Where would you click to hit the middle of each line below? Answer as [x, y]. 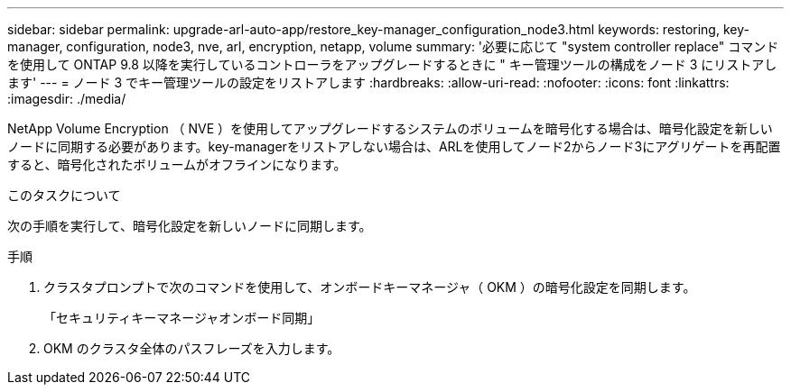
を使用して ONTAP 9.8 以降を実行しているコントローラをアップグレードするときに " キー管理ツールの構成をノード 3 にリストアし [392, 64]
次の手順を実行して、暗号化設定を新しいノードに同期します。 [190, 226]
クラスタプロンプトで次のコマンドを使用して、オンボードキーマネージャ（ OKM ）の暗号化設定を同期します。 [370, 287]
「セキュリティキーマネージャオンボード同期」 [182, 318]
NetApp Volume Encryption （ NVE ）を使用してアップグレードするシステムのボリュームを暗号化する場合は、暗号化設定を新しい [390, 128]
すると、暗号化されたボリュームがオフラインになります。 [177, 164]
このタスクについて [64, 195]
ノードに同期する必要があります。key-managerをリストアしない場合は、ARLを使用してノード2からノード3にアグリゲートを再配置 [394, 146]
